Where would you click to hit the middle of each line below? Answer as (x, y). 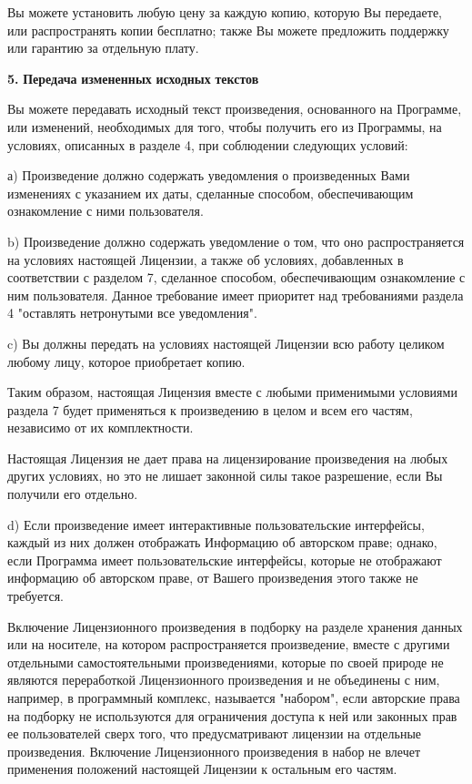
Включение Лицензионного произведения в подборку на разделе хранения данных (235, 626)
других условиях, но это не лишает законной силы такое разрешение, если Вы (225, 476)
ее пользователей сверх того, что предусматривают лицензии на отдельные (215, 733)
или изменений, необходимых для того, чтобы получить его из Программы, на (225, 126)
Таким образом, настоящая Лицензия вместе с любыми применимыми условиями (232, 392)
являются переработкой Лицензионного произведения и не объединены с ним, (224, 680)
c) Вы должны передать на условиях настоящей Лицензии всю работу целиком (226, 343)
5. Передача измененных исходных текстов (133, 78)
